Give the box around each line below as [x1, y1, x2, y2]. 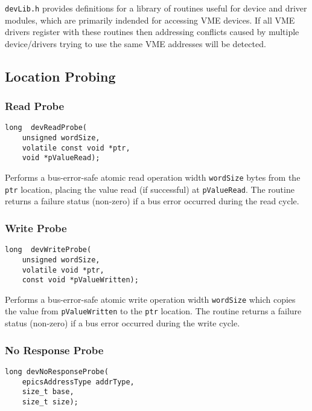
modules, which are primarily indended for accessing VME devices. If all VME [5, 13, 295, 26]
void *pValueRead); [22, 154, 100, 163]
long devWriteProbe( [5, 245, 92, 254]
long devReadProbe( [5, 123, 88, 132]
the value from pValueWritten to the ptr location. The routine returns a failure [5, 305, 302, 317]
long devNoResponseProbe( [5, 367, 109, 376]
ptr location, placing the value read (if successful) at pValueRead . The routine [5, 183, 294, 195]
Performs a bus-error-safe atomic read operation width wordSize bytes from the [5, 171, 301, 184]
